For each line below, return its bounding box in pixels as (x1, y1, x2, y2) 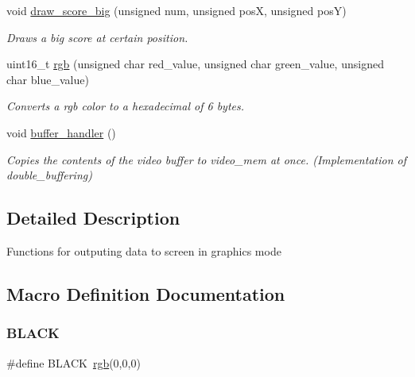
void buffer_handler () (6, 124, 116, 140)
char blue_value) (6, 71, 89, 87)
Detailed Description (6, 206, 180, 230)
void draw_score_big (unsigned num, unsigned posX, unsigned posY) (6, 2, 347, 18)
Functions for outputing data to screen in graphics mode (6, 242, 281, 259)
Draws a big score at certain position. (6, 29, 188, 45)
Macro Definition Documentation (6, 281, 285, 306)
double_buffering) (6, 167, 92, 183)
